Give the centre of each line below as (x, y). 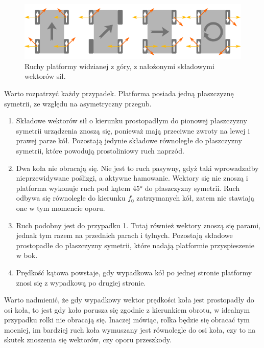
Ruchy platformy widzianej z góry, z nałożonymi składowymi (119, 66)
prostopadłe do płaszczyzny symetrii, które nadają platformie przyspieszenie (135, 245)
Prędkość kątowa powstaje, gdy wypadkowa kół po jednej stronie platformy (134, 272)
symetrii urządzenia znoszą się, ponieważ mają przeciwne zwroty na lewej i (133, 130)
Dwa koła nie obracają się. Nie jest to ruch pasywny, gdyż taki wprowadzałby (137, 168)
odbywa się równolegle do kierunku (71, 198)
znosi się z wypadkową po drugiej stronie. (81, 282)
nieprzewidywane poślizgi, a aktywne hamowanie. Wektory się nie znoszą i (132, 178)
